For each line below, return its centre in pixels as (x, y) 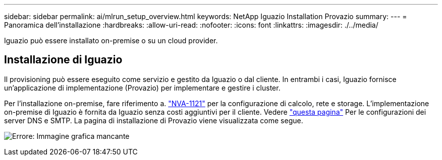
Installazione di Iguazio (63, 60)
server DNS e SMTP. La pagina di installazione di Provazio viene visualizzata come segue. (154, 120)
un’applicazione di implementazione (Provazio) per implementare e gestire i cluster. (142, 88)
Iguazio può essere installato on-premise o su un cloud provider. (111, 41)
